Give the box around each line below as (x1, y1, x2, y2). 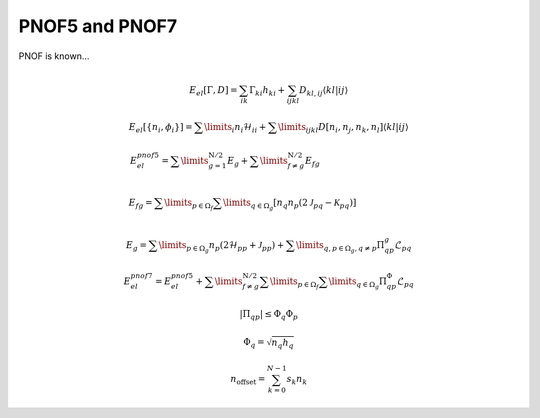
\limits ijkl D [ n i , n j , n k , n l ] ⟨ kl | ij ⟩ (278, 121, 409, 135)
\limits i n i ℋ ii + (203, 121, 267, 135)
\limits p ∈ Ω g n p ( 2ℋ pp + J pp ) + (158, 239, 285, 254)
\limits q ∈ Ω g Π (328, 276, 387, 291)
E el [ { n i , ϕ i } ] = (128, 121, 193, 135)
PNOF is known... (18, 50, 90, 62)
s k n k (286, 373, 308, 387)
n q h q (271, 337, 294, 350)
